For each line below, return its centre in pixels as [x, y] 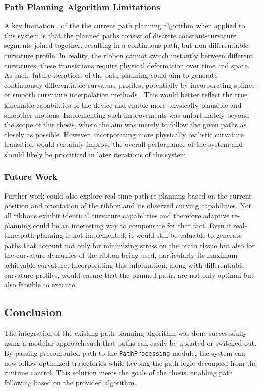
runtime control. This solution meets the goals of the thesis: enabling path [119, 373]
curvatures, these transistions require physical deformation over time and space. [127, 65]
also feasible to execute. [41, 285]
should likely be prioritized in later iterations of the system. [96, 154]
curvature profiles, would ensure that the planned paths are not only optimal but [129, 275]
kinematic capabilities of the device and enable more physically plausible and [123, 104]
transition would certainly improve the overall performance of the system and [124, 144]
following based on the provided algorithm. [70, 382]
